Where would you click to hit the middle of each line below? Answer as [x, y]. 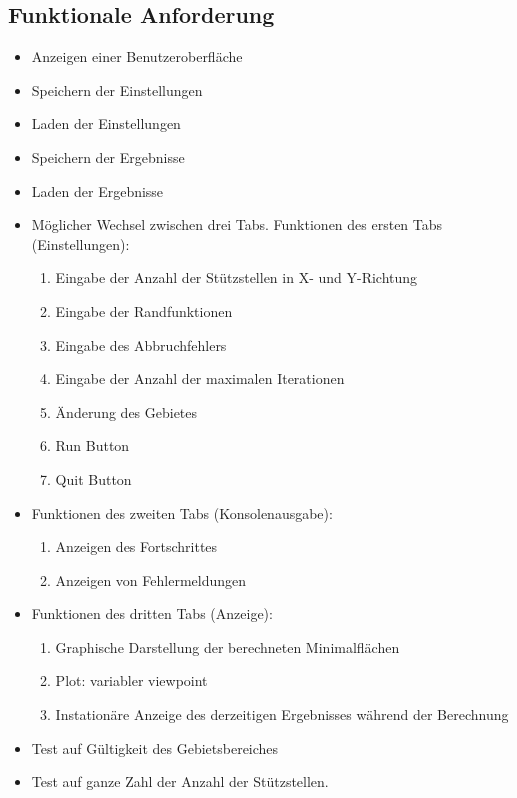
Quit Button [93, 478]
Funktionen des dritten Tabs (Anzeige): [152, 613]
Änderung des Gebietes [126, 411]
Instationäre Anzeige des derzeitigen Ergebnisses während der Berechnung [282, 714]
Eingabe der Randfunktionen [144, 310]
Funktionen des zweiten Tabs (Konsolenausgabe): [182, 512]
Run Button [92, 445]
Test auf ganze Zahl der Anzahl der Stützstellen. [180, 781]
